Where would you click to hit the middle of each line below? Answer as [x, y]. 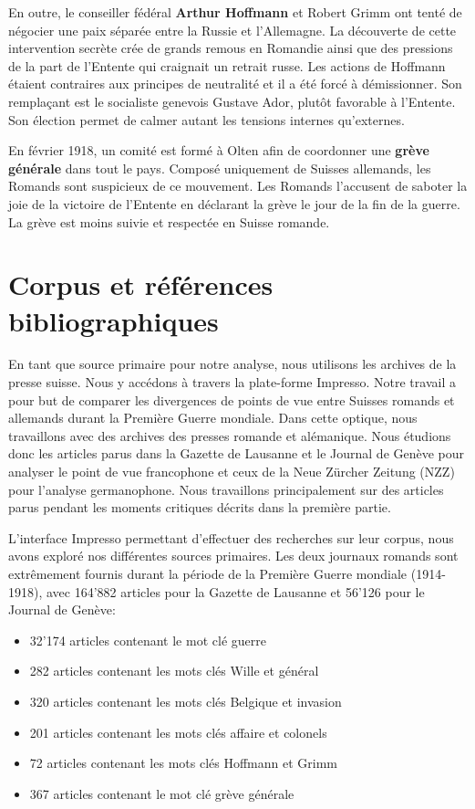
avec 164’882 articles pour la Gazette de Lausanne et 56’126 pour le [235, 591]
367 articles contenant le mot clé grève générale [162, 793]
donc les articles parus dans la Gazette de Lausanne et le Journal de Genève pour [237, 453]
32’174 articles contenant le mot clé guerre [148, 640]
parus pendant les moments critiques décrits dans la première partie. [200, 507]
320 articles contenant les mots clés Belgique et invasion [186, 701]
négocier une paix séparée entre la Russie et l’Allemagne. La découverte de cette [232, 30]
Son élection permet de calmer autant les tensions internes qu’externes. [207, 119]
